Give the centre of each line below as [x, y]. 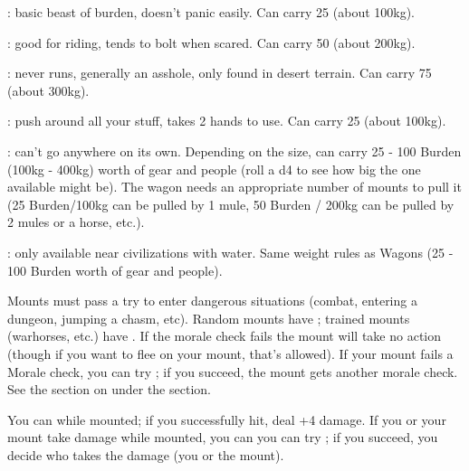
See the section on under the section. [109, 389]
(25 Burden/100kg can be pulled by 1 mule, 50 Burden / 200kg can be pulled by [231, 204]
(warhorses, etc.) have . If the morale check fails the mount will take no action [225, 336]
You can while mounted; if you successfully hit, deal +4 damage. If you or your [227, 419]
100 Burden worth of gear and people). [115, 270]
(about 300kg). [48, 90]
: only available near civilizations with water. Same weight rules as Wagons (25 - [230, 252]
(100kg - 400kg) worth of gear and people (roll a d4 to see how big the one [214, 169]
